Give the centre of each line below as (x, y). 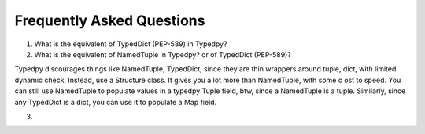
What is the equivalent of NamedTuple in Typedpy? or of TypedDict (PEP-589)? (163, 54)
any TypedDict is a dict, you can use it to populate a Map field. (116, 102)
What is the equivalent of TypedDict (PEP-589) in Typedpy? (131, 44)
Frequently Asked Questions (110, 20)
